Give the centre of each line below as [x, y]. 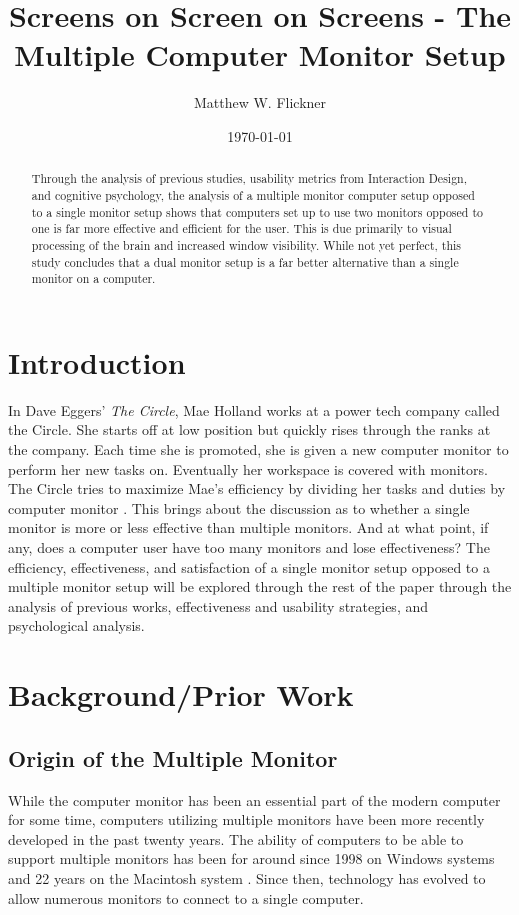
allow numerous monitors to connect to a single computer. [186, 897]
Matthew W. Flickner [260, 102]
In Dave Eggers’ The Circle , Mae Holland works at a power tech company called [254, 409]
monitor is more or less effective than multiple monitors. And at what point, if [248, 527]
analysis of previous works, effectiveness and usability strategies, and [218, 605]
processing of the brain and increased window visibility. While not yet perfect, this [246, 244]
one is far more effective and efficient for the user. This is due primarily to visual [241, 228]
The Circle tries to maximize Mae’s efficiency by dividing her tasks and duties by [257, 488]
